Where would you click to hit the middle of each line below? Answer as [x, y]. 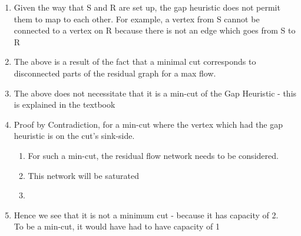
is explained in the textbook [64, 104]
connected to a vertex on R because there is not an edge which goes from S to [155, 30]
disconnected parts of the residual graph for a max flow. [115, 73]
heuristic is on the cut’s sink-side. [74, 136]
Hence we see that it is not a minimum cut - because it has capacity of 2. [146, 215]
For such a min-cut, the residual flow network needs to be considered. [153, 155]
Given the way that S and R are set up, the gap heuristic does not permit [147, 7]
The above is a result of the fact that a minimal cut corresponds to [135, 62]
